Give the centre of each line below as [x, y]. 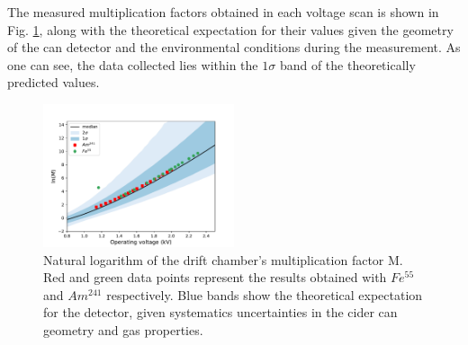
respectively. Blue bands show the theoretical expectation [265, 294]
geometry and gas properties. [123, 329]
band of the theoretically [347, 64]
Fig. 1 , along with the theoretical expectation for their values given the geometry [230, 29]
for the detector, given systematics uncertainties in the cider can [220, 312]
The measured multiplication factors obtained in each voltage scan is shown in [223, 12]
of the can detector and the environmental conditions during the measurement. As [234, 47]
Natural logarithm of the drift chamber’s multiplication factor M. [223, 259]
